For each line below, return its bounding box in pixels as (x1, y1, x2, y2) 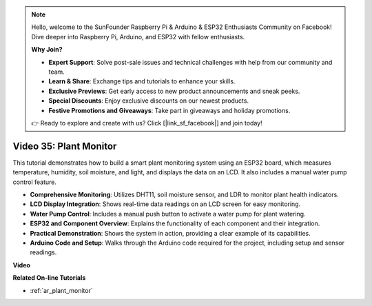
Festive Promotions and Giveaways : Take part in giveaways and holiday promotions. (48, 106, 291, 114)
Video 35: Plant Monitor (12, 140, 117, 152)
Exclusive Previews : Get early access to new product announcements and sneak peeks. (48, 87, 300, 95)
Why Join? (31, 45, 63, 54)
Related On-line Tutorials (12, 274, 86, 282)
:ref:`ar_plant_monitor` (30, 286, 93, 294)
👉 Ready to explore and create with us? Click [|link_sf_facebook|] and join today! (31, 119, 262, 127)
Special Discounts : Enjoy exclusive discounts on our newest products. (48, 96, 249, 105)
